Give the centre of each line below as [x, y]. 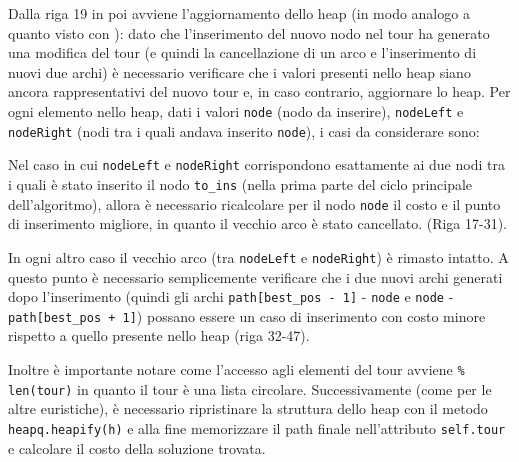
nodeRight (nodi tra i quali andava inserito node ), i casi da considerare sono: [244, 130]
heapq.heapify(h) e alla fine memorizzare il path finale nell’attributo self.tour [257, 427]
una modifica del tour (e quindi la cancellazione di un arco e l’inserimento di [242, 52]
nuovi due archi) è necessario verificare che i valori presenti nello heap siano [239, 71]
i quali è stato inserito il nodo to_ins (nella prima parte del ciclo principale [240, 183]
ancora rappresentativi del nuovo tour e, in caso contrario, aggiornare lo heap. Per [259, 91]
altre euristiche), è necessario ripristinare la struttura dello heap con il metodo [248, 408]
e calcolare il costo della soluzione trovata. [137, 447]
